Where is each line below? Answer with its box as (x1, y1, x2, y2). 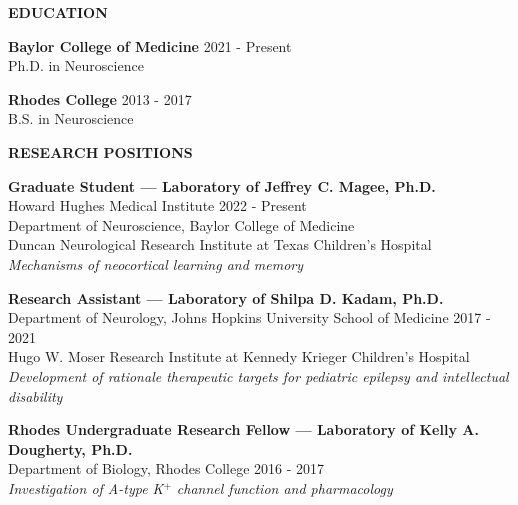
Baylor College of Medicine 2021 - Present (8, 35, 292, 56)
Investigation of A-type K (8, 477, 164, 498)
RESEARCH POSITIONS (8, 141, 193, 162)
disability (8, 385, 63, 406)
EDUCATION (8, 2, 108, 22)
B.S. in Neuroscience (8, 108, 134, 129)
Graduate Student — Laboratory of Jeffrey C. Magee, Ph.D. (8, 175, 436, 196)
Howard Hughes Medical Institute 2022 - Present (8, 195, 307, 216)
